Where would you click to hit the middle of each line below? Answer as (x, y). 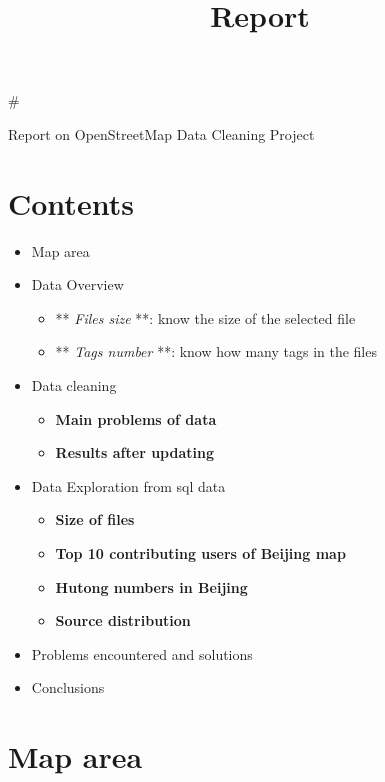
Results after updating (135, 452)
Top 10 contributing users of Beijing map (200, 553)
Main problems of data (136, 418)
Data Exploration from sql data (128, 485)
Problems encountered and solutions (142, 653)
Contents (71, 202)
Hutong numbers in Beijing (151, 586)
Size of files (95, 519)
